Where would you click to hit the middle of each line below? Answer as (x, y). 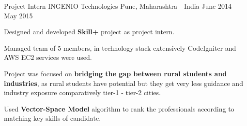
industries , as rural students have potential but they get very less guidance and (123, 83)
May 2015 (18, 15)
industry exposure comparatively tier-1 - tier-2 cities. (82, 92)
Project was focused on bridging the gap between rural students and (116, 73)
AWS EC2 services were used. (48, 57)
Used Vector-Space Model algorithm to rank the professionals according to (119, 108)
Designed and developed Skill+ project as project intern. (89, 32)
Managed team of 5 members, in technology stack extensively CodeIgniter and (120, 48)
